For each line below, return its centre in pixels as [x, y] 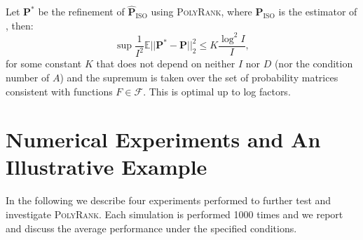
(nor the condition [314, 64]
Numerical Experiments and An [163, 139]
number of [28, 77]
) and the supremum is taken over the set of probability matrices [199, 77]
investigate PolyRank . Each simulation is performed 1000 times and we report [174, 214]
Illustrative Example [107, 167]
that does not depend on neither [166, 64]
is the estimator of [318, 12]
